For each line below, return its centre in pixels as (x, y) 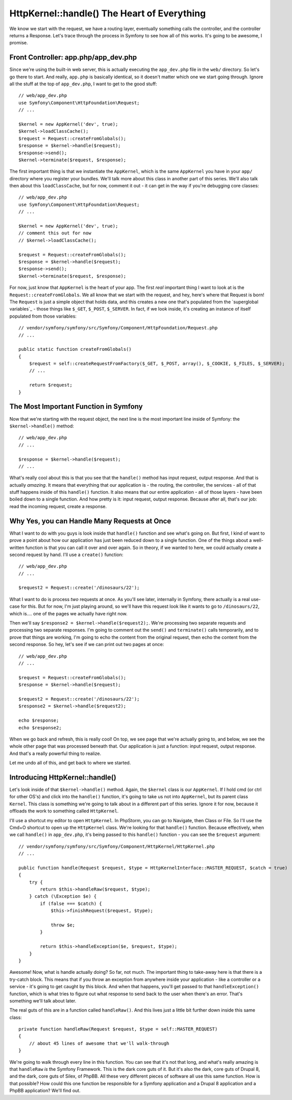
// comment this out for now (55, 233)
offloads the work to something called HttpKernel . (64, 811)
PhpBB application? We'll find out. (45, 1091)
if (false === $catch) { (71, 903)
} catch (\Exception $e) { (63, 896)
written (17, 547)
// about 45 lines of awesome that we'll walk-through (99, 1043)
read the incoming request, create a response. (58, 506)
